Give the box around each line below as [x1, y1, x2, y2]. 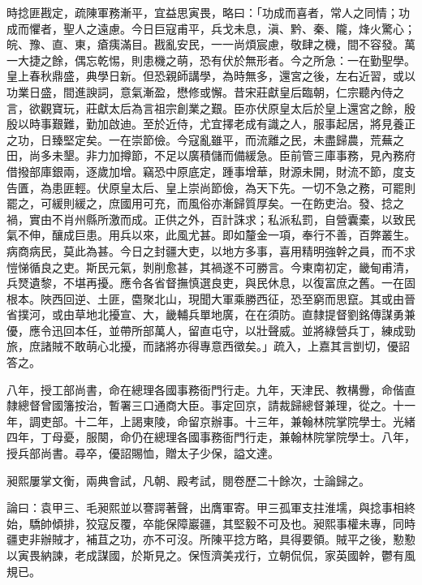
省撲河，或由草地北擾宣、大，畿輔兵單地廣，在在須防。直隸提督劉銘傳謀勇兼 [6, 306, 416, 323]
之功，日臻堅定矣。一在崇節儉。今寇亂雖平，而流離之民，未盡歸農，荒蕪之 [6, 131, 404, 148]
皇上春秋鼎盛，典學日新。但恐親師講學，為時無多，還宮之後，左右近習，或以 [6, 67, 416, 84]
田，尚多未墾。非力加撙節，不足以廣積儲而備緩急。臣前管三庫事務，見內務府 [6, 147, 416, 164]
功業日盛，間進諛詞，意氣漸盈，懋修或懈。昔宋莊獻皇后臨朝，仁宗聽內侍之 [6, 83, 404, 100]
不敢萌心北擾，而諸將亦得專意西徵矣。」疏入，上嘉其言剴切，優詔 [62, 338, 410, 355]
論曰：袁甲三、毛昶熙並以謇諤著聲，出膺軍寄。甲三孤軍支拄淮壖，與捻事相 [6, 499, 404, 516]
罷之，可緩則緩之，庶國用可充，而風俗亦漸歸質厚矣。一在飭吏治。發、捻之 [6, 195, 404, 212]
